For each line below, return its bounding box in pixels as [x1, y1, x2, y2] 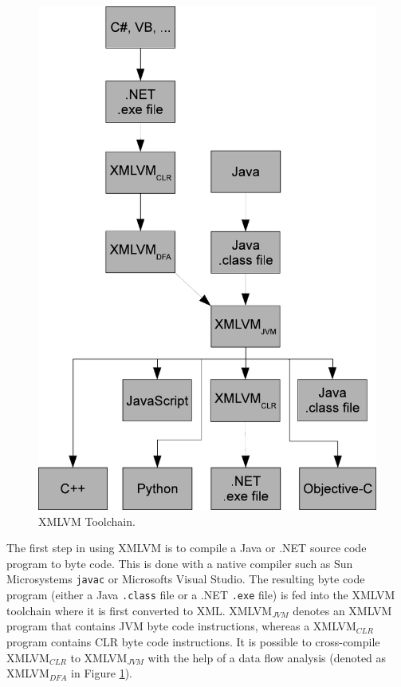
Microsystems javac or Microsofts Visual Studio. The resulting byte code [6, 571, 365, 587]
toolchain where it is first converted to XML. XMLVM [6, 602, 273, 618]
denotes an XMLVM [293, 602, 392, 618]
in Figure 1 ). [71, 665, 132, 681]
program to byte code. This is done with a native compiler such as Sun [6, 555, 353, 571]
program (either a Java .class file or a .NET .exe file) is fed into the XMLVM [6, 586, 395, 603]
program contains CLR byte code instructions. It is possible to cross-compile [6, 633, 380, 649]
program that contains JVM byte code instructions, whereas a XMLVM [6, 618, 356, 634]
